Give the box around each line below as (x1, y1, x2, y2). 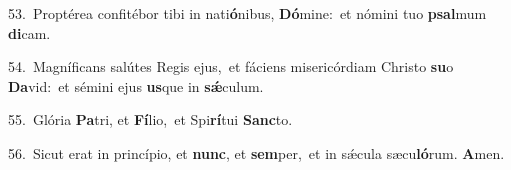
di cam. (8, 22, 51, 43)
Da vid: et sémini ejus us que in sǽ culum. (8, 75, 264, 96)
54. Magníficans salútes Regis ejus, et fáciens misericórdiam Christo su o (8, 56, 454, 77)
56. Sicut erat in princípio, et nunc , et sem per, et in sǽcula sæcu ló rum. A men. (8, 142, 505, 163)
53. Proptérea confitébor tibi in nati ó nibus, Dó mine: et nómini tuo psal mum (8, 3, 487, 23)
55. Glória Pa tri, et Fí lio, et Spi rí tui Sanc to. (8, 109, 293, 130)
